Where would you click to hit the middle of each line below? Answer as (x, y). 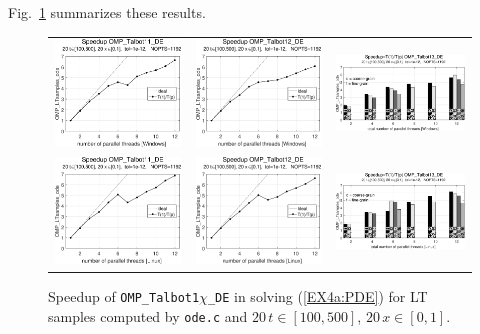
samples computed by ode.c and (148, 316)
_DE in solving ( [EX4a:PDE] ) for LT (317, 296)
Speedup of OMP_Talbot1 (124, 296)
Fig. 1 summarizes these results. (107, 12)
